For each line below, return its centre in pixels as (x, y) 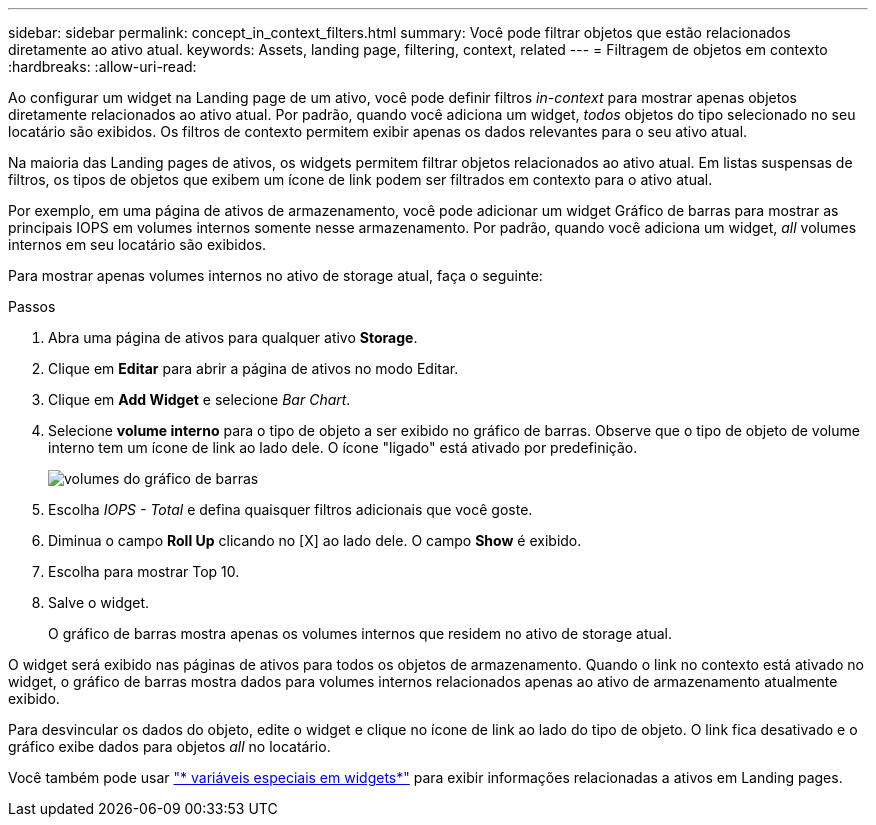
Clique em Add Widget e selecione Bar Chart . (199, 399)
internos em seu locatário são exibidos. (137, 244)
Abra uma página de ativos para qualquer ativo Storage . (233, 337)
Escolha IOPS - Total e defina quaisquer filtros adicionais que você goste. (290, 509)
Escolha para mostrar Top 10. (144, 571)
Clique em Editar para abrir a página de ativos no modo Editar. (253, 368)
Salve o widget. (99, 602)
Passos (32, 306)
